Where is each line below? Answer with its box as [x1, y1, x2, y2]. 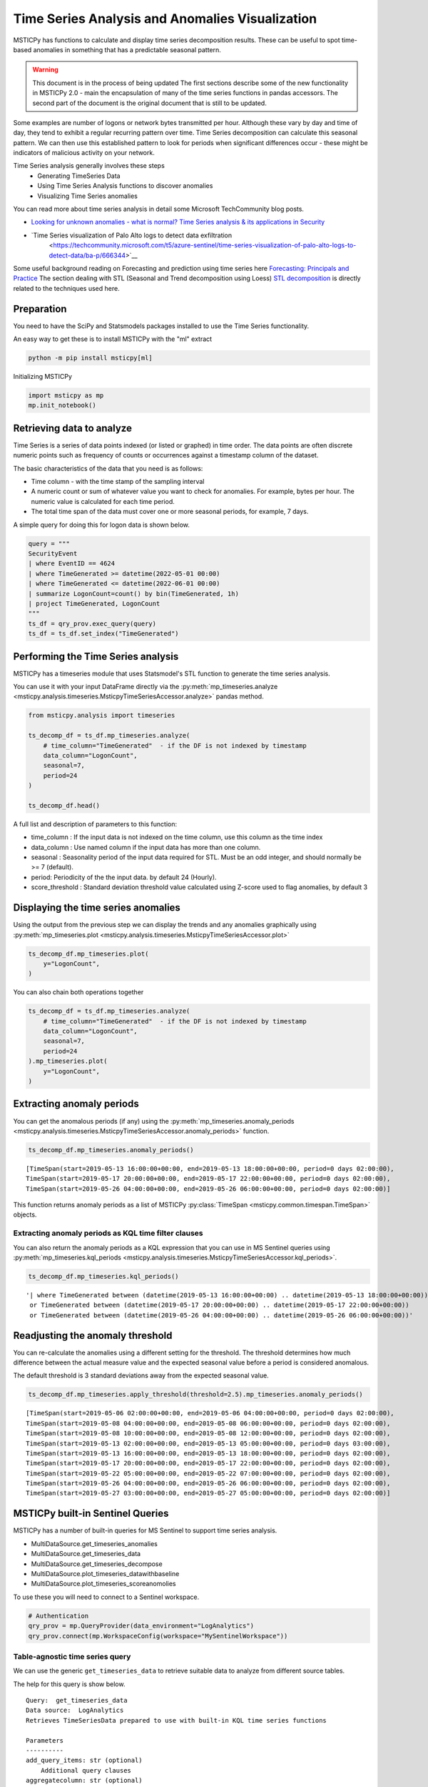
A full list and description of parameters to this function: [13, 819, 178, 828]
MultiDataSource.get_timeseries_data [31, 1550, 141, 1558]
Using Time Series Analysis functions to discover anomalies [37, 182, 213, 190]
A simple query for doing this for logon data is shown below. [13, 520, 190, 529]
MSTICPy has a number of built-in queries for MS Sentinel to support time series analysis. [13, 1526, 277, 1535]
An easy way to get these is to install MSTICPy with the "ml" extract [13, 335, 213, 343]
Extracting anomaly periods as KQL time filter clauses [13, 1228, 203, 1238]
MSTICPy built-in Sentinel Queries [13, 1508, 169, 1520]
